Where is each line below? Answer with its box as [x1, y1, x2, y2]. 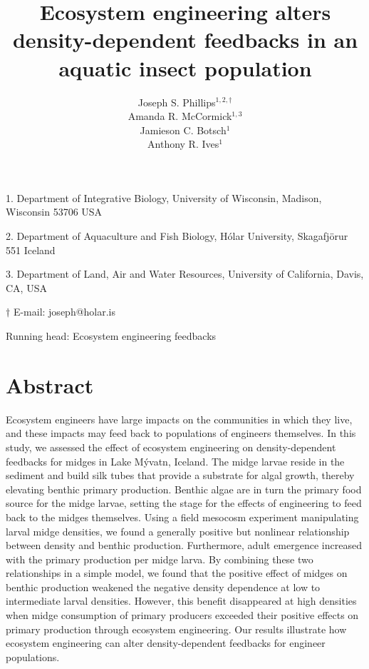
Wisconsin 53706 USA [6, 204, 103, 219]
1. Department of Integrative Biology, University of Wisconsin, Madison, [6, 190, 322, 205]
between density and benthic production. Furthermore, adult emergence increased [6, 538, 362, 553]
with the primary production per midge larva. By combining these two [6, 551, 313, 566]
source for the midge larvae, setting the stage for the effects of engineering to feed [6, 496, 362, 510]
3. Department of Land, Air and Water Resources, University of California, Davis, [6, 266, 364, 281]
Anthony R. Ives [147, 136, 219, 151]
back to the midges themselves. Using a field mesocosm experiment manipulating [6, 509, 359, 524]
